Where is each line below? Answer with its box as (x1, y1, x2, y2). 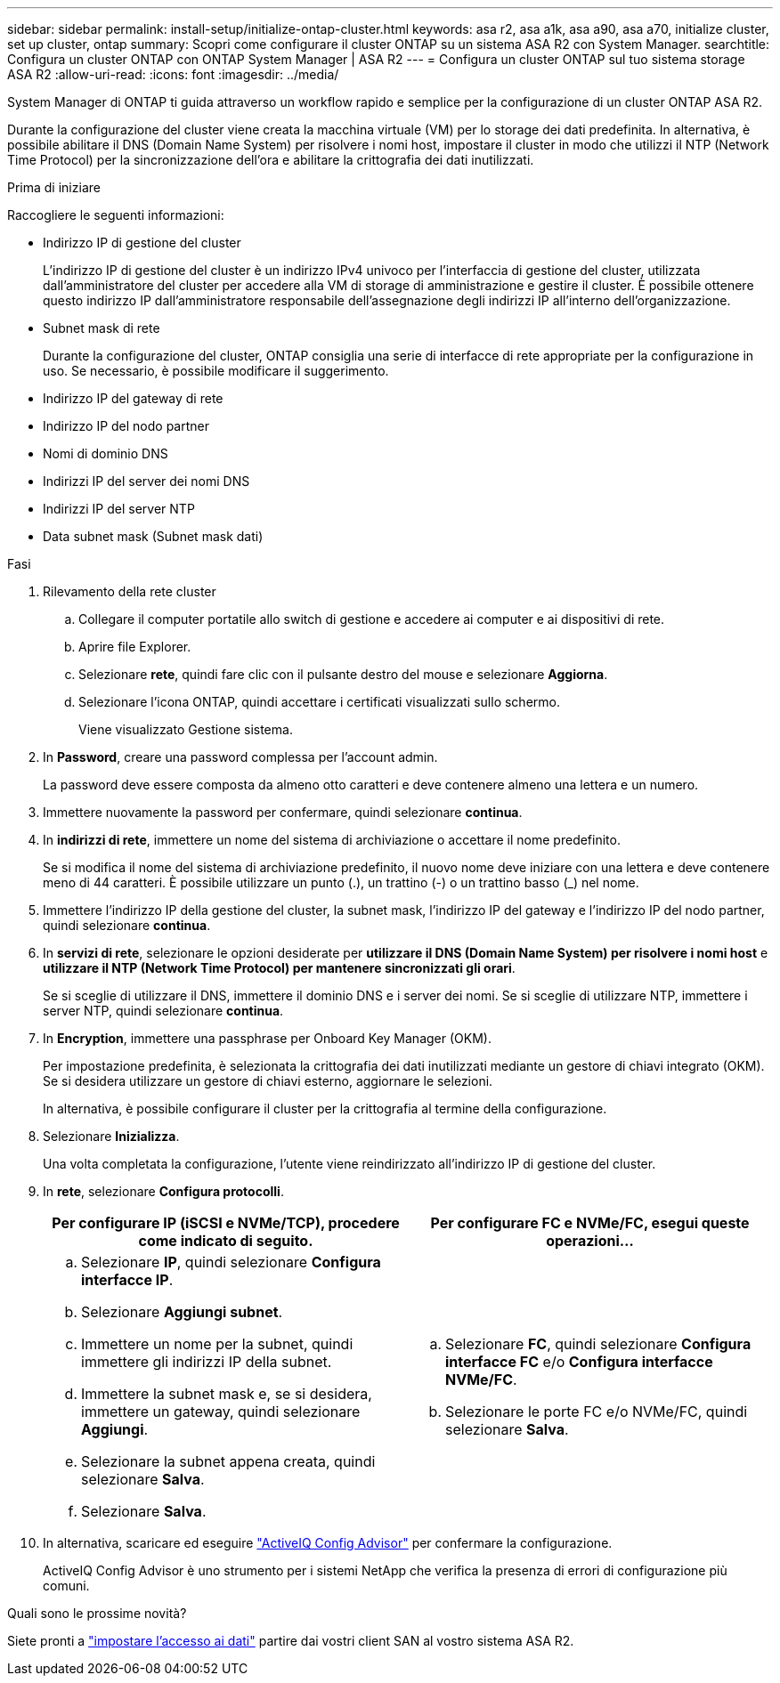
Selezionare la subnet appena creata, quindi (81, 1452, 376, 1470)
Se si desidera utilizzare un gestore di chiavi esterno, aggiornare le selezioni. (43, 1073, 493, 1088)
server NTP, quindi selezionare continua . (43, 1003, 284, 1018)
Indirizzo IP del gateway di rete (43, 391, 223, 406)
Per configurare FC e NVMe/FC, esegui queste (430, 1214, 750, 1232)
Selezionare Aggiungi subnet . (81, 1303, 283, 1321)
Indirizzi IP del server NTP (43, 501, 195, 516)
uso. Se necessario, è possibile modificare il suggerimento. (43, 363, 389, 378)
